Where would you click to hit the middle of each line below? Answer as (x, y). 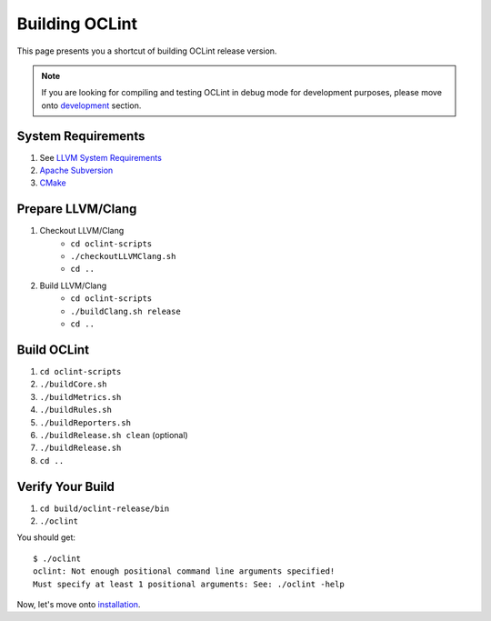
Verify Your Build (66, 486)
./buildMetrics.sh (80, 397)
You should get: (46, 537)
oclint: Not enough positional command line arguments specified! (184, 571)
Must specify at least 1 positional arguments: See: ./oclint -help (189, 584)
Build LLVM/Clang (73, 285)
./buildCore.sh (74, 385)
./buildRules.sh (76, 410)
